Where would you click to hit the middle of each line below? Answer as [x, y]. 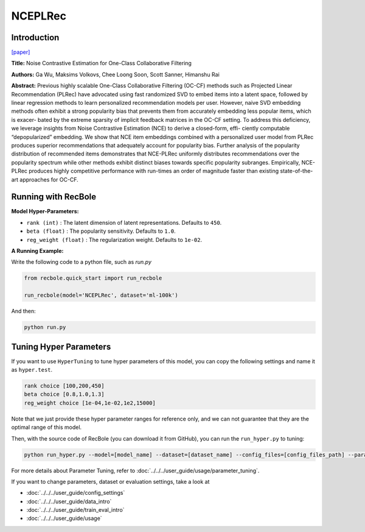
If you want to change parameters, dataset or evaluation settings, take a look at [110, 481]
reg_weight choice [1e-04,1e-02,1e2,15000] [90, 403]
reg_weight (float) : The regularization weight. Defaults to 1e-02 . [114, 239]
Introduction [35, 37]
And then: [23, 311]
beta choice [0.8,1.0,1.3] [64, 394]
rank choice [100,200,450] [64, 386]
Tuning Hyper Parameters [61, 346]
